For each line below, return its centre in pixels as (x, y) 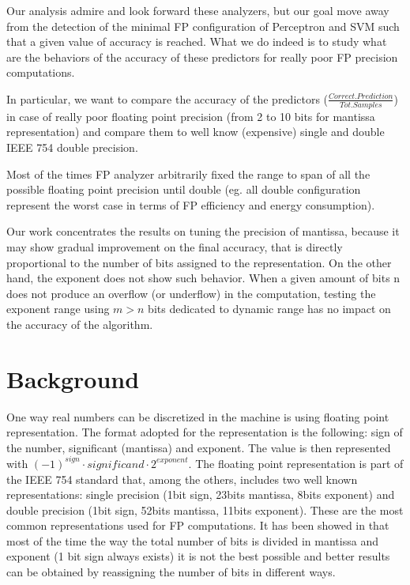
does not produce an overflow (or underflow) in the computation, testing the (191, 293)
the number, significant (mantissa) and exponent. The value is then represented (199, 447)
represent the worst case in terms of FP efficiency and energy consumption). (191, 204)
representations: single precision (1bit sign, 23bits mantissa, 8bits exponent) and (201, 494)
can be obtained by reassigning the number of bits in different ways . (171, 572)
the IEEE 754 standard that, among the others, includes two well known (182, 479)
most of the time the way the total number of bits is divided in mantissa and (192, 540)
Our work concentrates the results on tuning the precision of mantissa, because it (203, 231)
